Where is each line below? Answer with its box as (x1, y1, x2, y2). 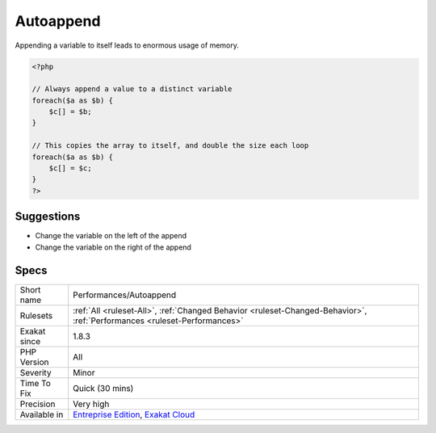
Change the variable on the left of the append (35, 231, 187, 241)
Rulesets (19, 309, 52, 321)
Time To (19, 377, 52, 389)
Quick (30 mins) (73, 382, 134, 393)
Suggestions (15, 210, 81, 224)
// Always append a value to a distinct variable (31, 85, 233, 94)
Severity (19, 367, 52, 378)
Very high (73, 398, 110, 410)
